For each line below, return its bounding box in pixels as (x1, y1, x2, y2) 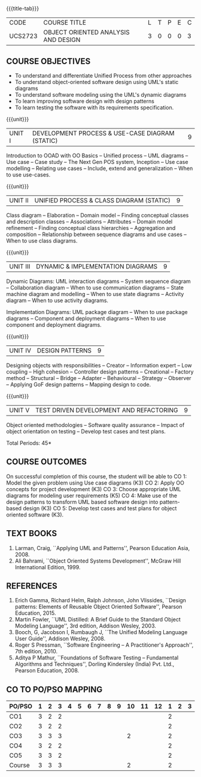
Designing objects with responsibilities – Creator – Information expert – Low (6, 362, 193, 369)
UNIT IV (9, 346, 32, 354)
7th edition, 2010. (14, 648, 58, 655)
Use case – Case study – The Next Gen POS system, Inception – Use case (6, 159, 188, 165)
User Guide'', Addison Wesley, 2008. (14, 635, 106, 642)
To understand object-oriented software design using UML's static (14, 79, 179, 85)
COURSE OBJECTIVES (6, 56, 91, 66)
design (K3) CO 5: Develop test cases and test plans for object (23, 504, 177, 512)
